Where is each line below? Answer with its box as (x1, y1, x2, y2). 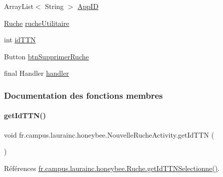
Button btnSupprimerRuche (4, 51, 89, 61)
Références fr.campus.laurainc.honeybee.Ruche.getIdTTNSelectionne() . (4, 163, 220, 173)
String (45, 1, 64, 11)
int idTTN (4, 34, 36, 45)
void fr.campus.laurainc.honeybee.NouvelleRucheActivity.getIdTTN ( (4, 129, 214, 140)
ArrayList (4, 1, 34, 11)
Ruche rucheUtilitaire (4, 17, 69, 28)
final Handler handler (4, 68, 69, 78)
